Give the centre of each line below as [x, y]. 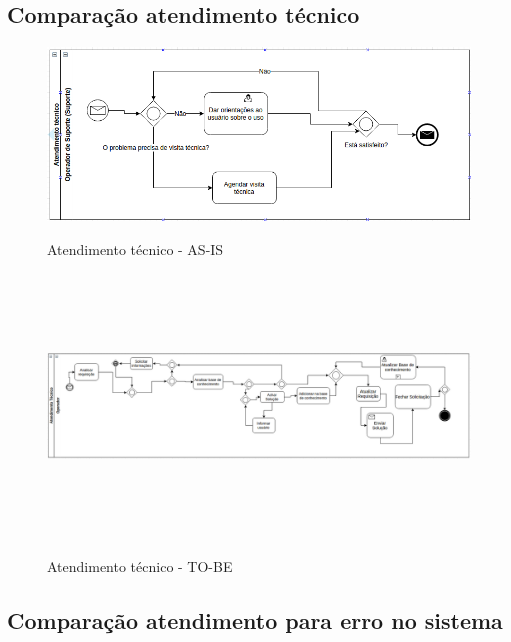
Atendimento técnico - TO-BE [140, 565]
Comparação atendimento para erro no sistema [255, 619]
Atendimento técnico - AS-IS [135, 249]
